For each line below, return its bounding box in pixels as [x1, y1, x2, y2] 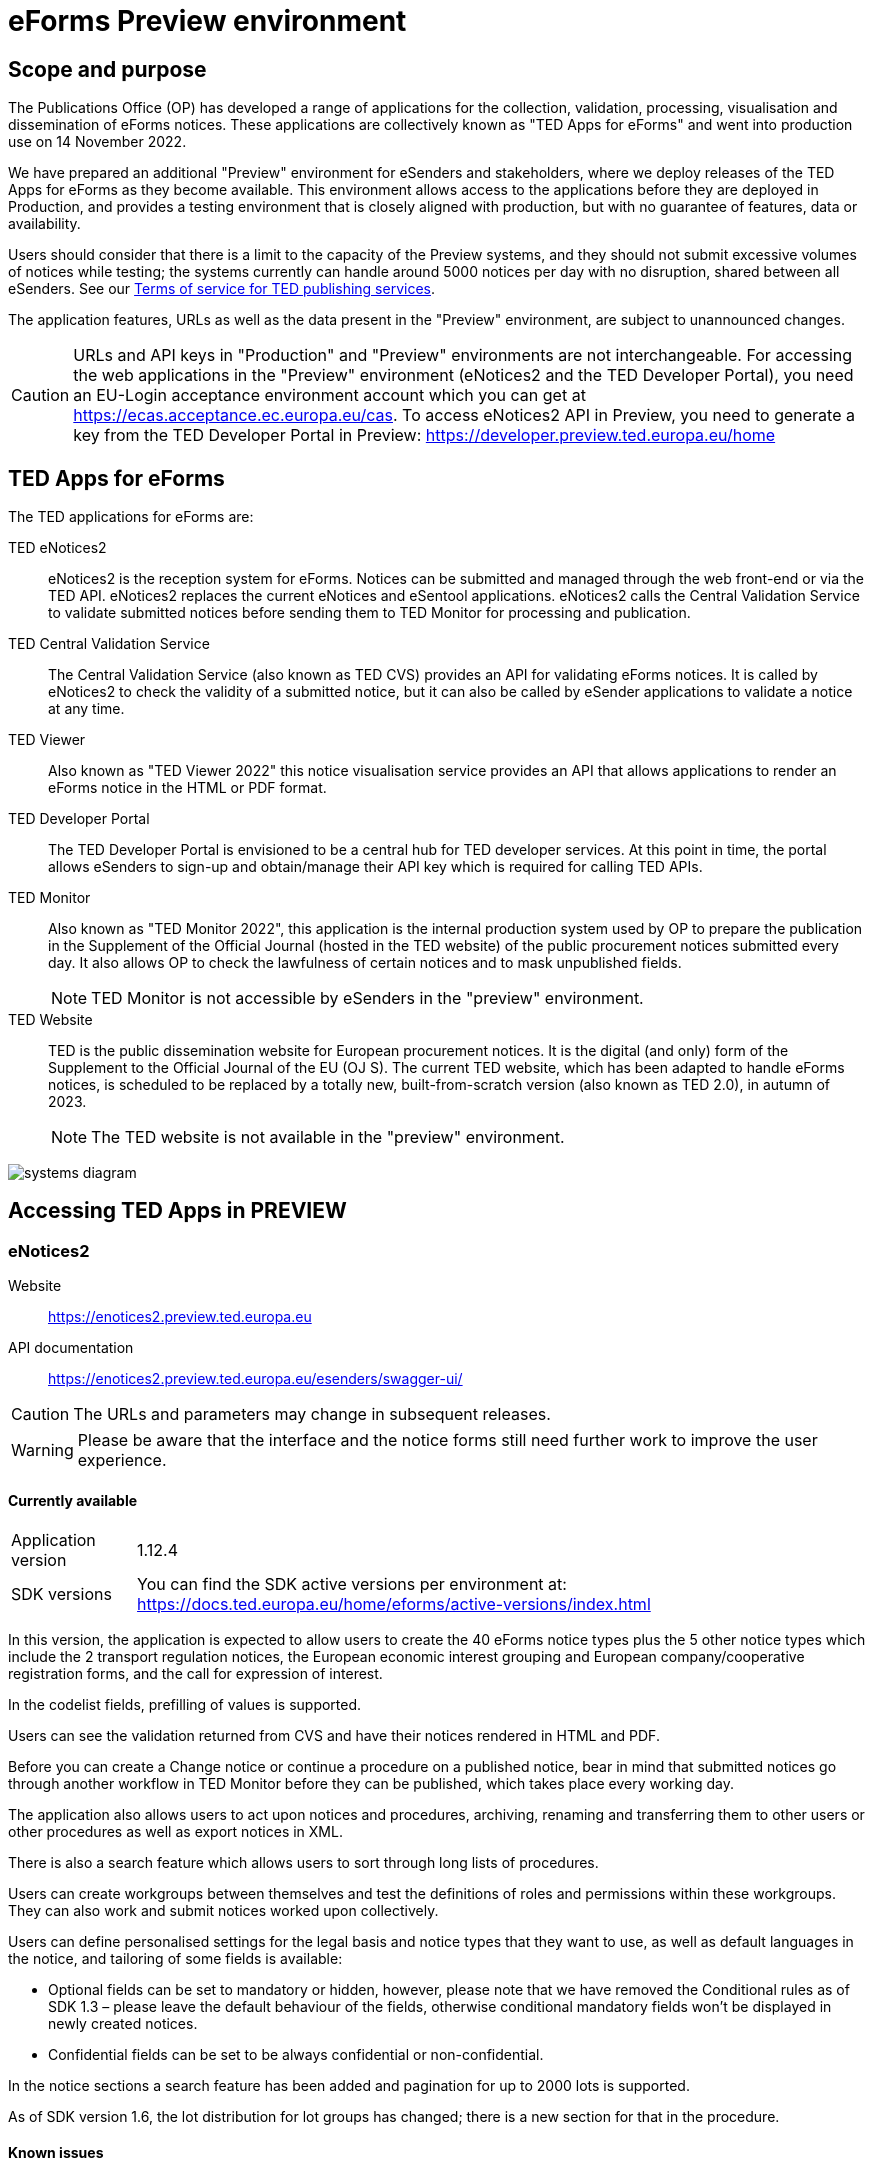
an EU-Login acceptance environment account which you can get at [73, 385, 586, 406]
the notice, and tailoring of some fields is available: [8, 1950, 343, 1968]
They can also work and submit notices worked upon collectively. [8, 1902, 439, 1920]
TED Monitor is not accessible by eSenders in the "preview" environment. [91, 988, 644, 1009]
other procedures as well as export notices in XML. [8, 1823, 343, 1841]
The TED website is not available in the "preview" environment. [91, 1127, 565, 1148]
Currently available [8, 1491, 138, 1509]
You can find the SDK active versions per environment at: [137, 1574, 567, 1595]
